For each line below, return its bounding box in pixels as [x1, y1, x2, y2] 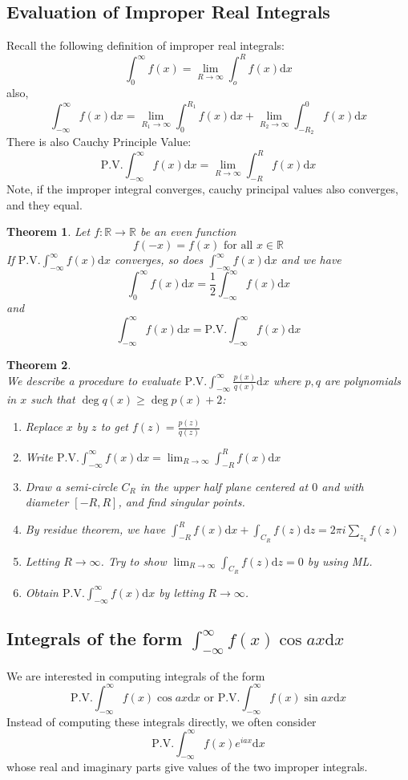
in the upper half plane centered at [139, 477, 309, 494]
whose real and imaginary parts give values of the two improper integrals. [6, 758, 368, 775]
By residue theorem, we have [25, 521, 166, 538]
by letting [159, 583, 204, 600]
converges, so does [114, 251, 204, 268]
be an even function [139, 223, 236, 240]
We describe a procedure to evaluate [6, 372, 181, 388]
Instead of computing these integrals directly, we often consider [6, 713, 317, 729]
